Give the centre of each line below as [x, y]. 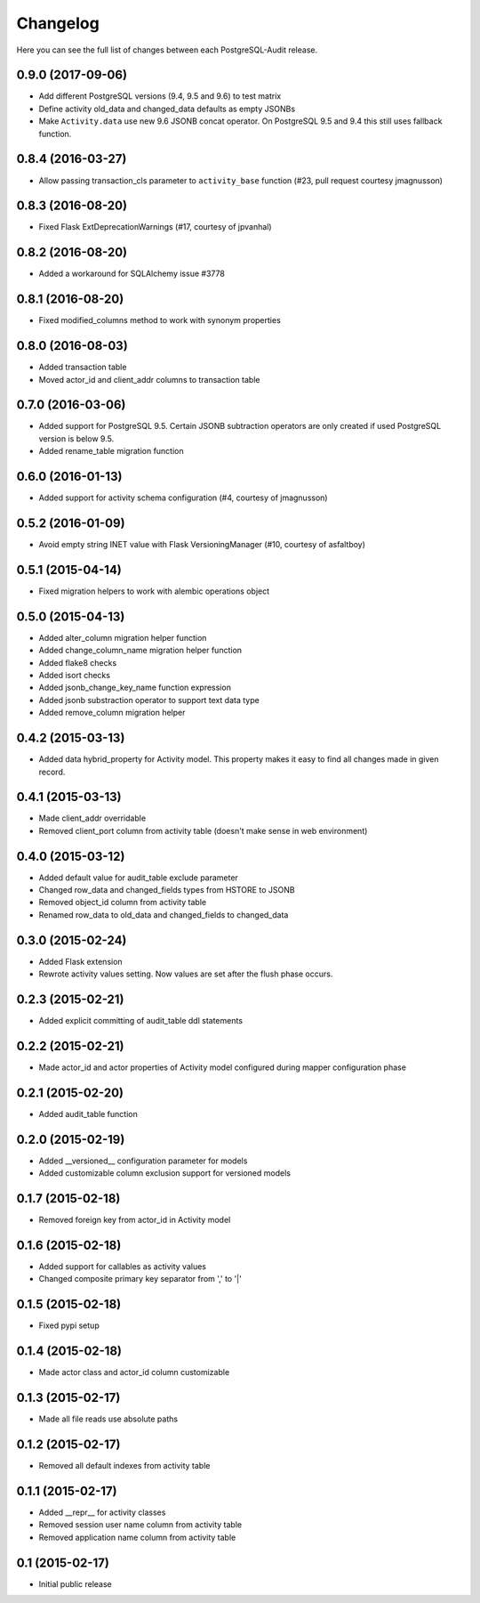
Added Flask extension [81, 961]
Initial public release [76, 1583]
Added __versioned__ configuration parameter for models [143, 1161]
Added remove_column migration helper [112, 713]
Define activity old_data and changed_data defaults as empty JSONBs [167, 109]
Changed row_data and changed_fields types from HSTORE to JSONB [167, 890]
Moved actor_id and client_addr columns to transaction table [149, 379]
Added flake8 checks [78, 662]
